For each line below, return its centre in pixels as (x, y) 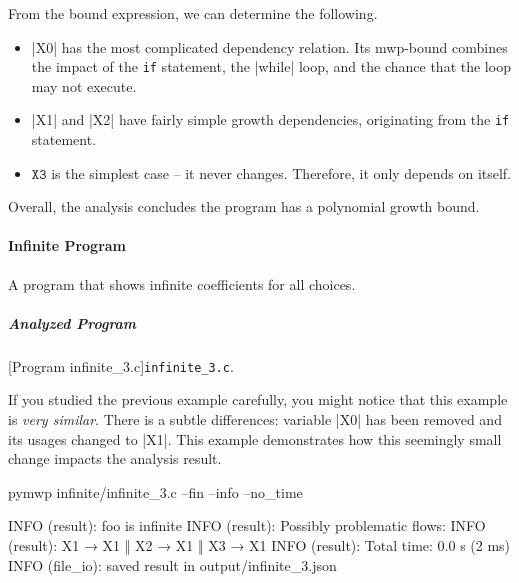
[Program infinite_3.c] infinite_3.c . (121, 365)
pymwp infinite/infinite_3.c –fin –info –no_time (155, 491)
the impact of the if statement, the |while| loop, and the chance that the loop (271, 66)
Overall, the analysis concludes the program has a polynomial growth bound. (244, 206)
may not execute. (84, 85)
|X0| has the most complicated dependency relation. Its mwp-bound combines (269, 46)
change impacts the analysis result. (115, 458)
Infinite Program (67, 245)
